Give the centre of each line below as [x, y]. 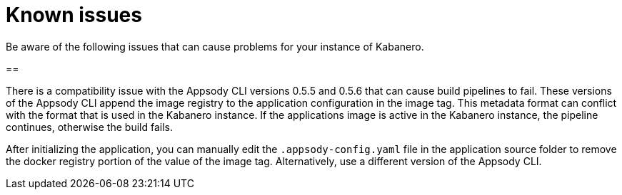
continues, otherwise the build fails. [89, 127]
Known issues [74, 15]
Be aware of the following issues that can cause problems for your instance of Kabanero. [215, 46]
